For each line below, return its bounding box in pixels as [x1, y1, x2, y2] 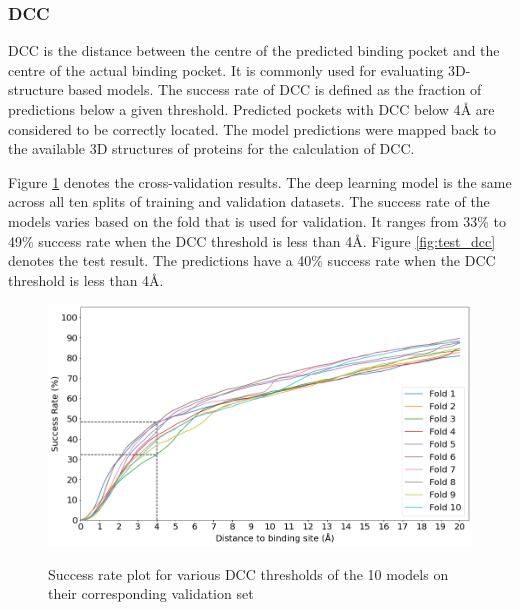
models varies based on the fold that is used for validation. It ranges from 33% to [8, 210, 506, 231]
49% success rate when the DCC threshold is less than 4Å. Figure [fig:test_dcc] [8, 230, 496, 251]
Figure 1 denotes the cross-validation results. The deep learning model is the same [8, 171, 512, 192]
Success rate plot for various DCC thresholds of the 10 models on [48, 563, 449, 584]
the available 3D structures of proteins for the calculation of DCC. [8, 138, 415, 159]
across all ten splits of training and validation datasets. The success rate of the [8, 191, 490, 212]
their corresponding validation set [48, 583, 254, 604]
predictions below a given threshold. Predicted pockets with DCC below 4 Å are [8, 99, 495, 119]
